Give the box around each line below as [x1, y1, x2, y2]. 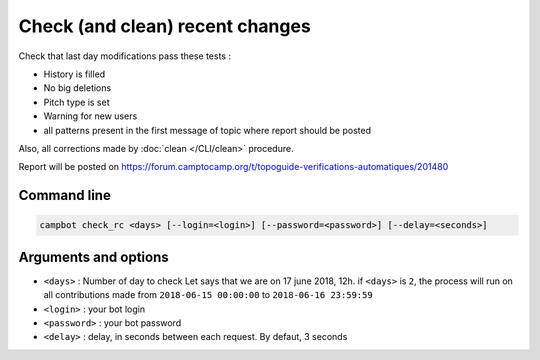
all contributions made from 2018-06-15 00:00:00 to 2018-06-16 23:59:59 [43, 289, 374, 301]
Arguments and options [18, 248, 169, 265]
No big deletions [43, 82, 112, 94]
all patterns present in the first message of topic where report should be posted [43, 124, 372, 136]
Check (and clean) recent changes [18, 15, 312, 37]
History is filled [43, 68, 106, 80]
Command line [18, 187, 112, 204]
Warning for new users [43, 110, 138, 122]
